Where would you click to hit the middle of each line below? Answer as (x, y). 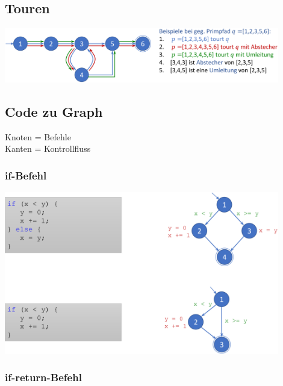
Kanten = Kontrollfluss (48, 148)
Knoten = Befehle (38, 136)
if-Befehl (26, 175)
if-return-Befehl (43, 377)
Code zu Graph (54, 111)
